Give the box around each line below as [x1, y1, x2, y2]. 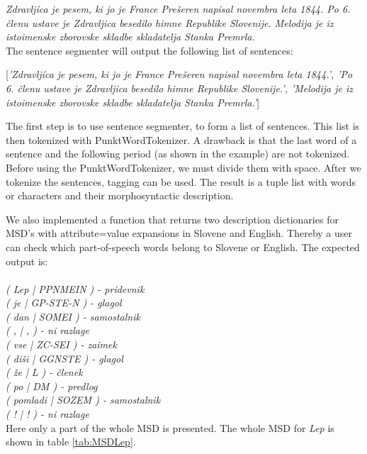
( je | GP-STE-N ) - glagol [6, 295, 122, 310]
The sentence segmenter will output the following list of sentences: [6, 43, 293, 57]
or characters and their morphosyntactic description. [6, 188, 234, 203]
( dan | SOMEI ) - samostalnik [6, 309, 140, 323]
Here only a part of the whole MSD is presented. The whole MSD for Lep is [6, 420, 334, 435]
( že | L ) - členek [6, 365, 83, 380]
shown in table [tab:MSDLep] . [6, 434, 136, 449]
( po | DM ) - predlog [6, 378, 98, 393]
